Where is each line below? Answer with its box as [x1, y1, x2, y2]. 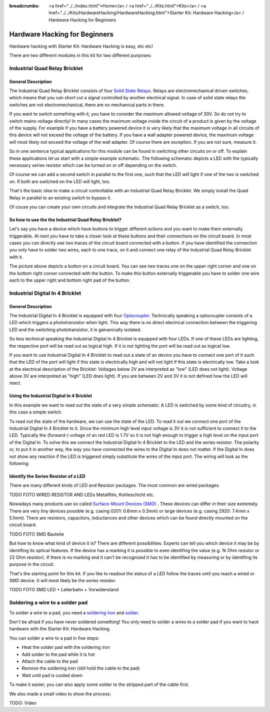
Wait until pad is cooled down [21, 672, 82, 678]
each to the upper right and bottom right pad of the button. [9, 277, 130, 283]
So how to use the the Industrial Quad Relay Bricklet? [9, 216, 122, 222]
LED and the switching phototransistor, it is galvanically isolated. [9, 326, 142, 333]
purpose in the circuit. [9, 561, 55, 567]
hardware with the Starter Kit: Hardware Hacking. [9, 626, 111, 632]
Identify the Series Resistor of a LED [9, 473, 86, 479]
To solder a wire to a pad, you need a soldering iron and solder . [9, 609, 139, 616]
